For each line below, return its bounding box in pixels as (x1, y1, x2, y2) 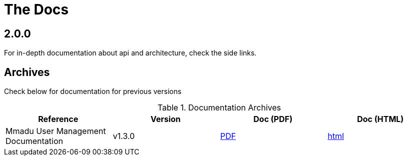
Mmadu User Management (6, 126, 106, 136)
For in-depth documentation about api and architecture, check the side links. (4, 48, 257, 57)
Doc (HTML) (357, 114, 404, 124)
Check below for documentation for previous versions (4, 87, 182, 96)
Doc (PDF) (253, 114, 293, 124)
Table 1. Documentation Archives (157, 102, 281, 113)
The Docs (4, 1, 69, 18)
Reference (38, 114, 79, 124)
